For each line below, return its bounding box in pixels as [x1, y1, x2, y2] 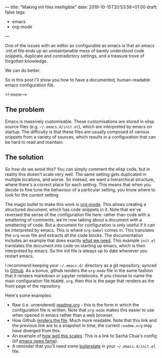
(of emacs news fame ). [12, 338, 59, 344]
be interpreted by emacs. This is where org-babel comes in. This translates [5, 227, 155, 233]
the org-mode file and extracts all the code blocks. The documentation [5, 232, 144, 238]
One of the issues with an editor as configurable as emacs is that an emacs [5, 43, 155, 48]
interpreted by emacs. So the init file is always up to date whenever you [5, 248, 147, 254]
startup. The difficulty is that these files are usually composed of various [5, 129, 150, 135]
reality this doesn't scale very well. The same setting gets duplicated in [5, 171, 147, 177]
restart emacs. [5, 253, 34, 259]
